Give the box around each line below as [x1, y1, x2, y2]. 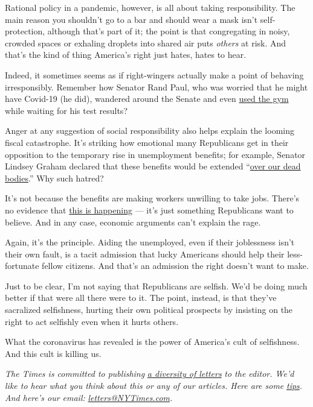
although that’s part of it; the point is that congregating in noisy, [47, 25, 290, 37]
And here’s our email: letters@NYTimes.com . [5, 391, 173, 403]
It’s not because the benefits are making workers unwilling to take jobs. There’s [5, 192, 300, 204]
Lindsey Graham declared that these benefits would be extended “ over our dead [5, 160, 301, 172]
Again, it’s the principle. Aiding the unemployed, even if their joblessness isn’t [5, 236, 295, 248]
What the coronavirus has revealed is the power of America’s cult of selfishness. [5, 335, 300, 348]
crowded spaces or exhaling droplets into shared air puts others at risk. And [5, 36, 286, 49]
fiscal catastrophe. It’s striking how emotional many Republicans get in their [5, 136, 289, 148]
